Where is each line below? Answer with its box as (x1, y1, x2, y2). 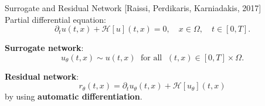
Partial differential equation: (5, 13, 106, 25)
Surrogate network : (5, 42, 84, 54)
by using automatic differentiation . (5, 90, 142, 102)
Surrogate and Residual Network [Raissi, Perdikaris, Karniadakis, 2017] (5, 2, 261, 13)
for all (141, 53, 162, 62)
